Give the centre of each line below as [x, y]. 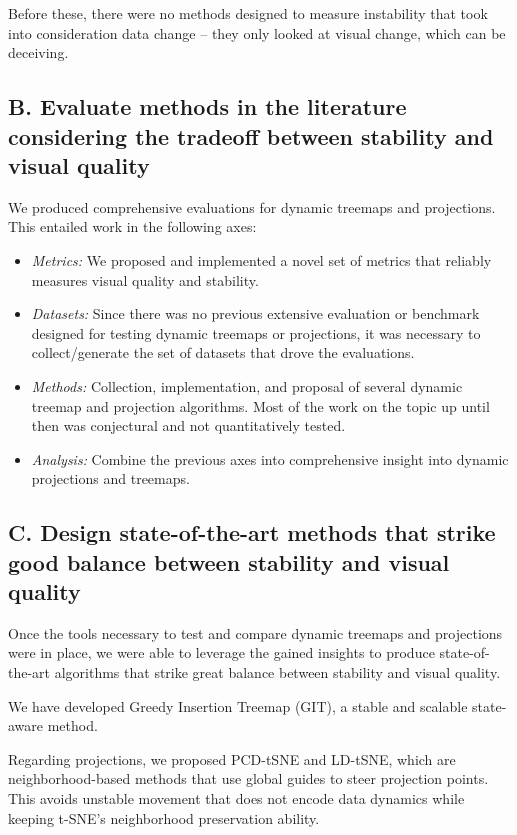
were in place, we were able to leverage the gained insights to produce [221, 652]
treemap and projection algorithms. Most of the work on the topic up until [260, 405]
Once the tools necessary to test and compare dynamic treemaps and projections [255, 632]
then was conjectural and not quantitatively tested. [188, 425]
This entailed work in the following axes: [132, 226]
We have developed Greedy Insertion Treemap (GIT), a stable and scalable [238, 705]
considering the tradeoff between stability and [251, 135]
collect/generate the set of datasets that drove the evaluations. [223, 352]
